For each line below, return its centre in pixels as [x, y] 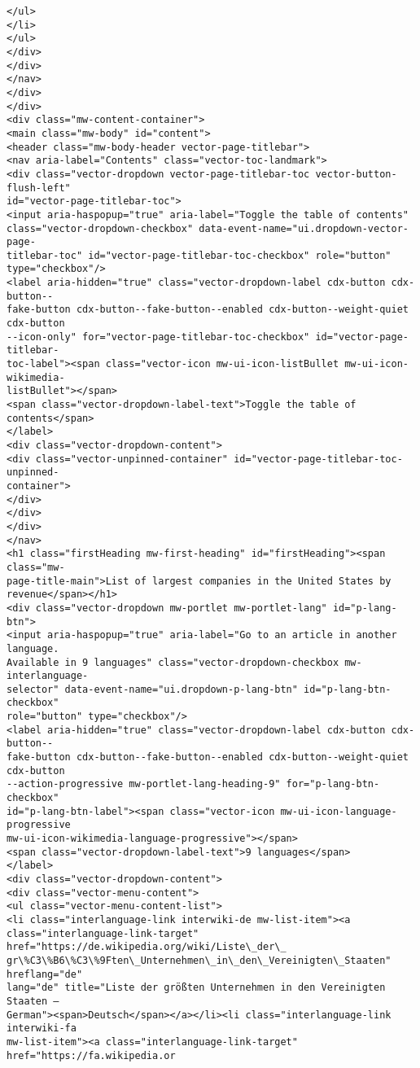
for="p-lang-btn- [333, 784]
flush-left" [39, 188]
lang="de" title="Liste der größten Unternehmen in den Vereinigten [196, 988]
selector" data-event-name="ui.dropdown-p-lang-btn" [152, 689]
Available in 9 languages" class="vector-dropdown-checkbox [173, 662]
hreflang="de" [45, 974]
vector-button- [356, 174]
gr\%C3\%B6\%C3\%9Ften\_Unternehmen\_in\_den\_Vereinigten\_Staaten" [199, 960]
